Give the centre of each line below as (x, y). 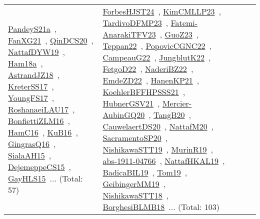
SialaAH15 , (30, 155)
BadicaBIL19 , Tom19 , (145, 172)
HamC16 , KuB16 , (43, 132)
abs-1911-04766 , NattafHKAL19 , (164, 161)
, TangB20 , (170, 115)
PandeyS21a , (32, 28)
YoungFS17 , (31, 97)
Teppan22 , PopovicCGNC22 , (157, 46)
